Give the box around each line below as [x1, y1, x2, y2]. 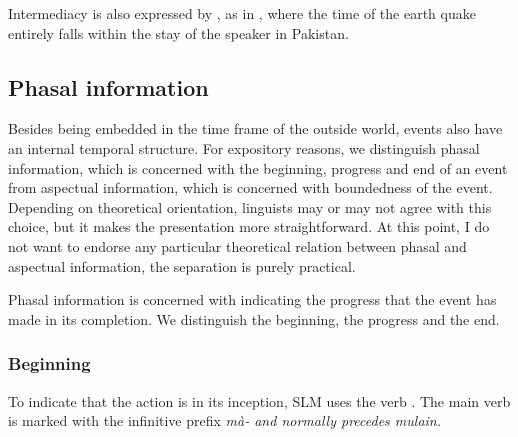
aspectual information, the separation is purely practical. [8, 255, 356, 276]
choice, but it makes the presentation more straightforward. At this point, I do [8, 216, 490, 237]
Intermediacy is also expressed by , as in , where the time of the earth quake [8, 3, 476, 23]
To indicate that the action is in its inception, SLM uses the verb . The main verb [8, 390, 511, 411]
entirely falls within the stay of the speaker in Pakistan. [8, 22, 349, 43]
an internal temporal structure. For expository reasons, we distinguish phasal [8, 137, 480, 158]
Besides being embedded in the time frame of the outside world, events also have [8, 118, 503, 139]
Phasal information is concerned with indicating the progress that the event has [8, 289, 497, 310]
